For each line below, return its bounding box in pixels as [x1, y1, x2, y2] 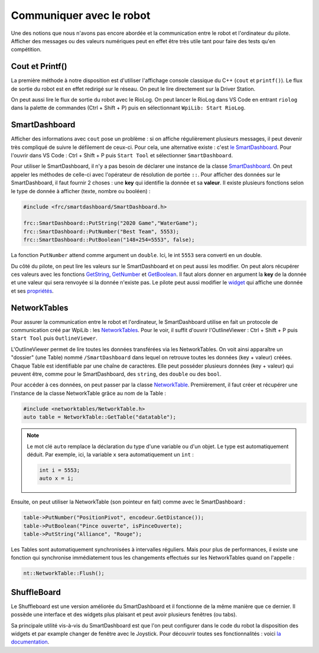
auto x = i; [39, 475, 74, 482]
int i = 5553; [39, 467, 80, 473]
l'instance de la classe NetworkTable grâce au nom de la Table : [11, 389, 167, 397]
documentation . [11, 638, 50, 645]
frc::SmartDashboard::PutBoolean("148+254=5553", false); [23, 236, 195, 243]
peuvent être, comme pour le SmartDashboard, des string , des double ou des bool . [11, 371, 222, 378]
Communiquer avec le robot [11, 9, 151, 22]
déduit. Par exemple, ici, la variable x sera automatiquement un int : [27, 451, 194, 458]
